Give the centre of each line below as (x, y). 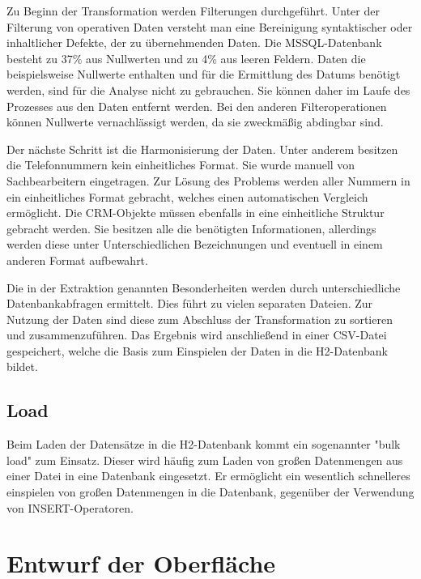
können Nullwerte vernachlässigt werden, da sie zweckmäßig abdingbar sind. (195, 122)
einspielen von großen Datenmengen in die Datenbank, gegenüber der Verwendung (210, 492)
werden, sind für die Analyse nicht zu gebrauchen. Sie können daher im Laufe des (208, 89)
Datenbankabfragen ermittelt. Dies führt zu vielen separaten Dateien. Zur (190, 303)
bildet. (22, 366)
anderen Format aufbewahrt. (77, 260)
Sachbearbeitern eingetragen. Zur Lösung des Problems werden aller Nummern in (208, 180)
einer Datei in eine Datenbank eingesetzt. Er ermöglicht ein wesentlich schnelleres (208, 476)
